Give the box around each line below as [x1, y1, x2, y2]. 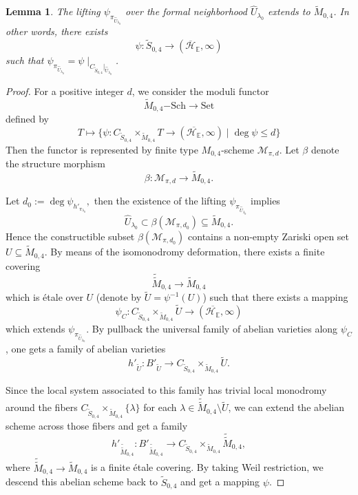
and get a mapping [180, 474, 260, 489]
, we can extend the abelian [228, 400, 344, 414]
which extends [6, 322, 65, 336]
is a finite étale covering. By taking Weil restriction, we [91, 460, 324, 474]
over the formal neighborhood [125, 4, 247, 19]
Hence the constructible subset [6, 229, 135, 243]
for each [143, 400, 177, 414]
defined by [6, 111, 50, 125]
